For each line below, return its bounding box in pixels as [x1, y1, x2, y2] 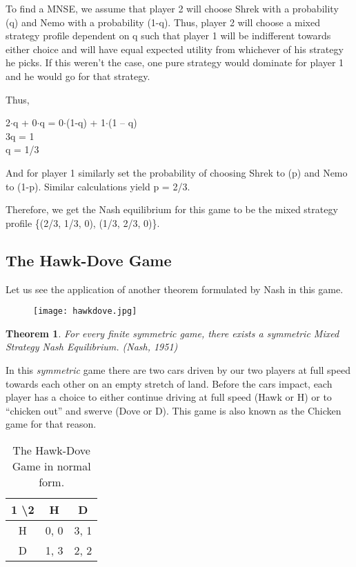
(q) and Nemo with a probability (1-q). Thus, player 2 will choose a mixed [6, 14, 321, 29]
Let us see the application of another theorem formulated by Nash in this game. [6, 281, 344, 296]
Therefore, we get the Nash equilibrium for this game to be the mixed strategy [6, 202, 338, 217]
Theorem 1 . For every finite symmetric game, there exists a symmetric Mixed [6, 326, 339, 340]
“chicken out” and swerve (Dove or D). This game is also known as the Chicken [6, 403, 342, 417]
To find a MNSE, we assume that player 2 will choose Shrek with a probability [6, 1, 339, 15]
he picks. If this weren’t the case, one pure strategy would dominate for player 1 [6, 55, 344, 70]
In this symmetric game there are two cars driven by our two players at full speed [6, 362, 351, 377]
